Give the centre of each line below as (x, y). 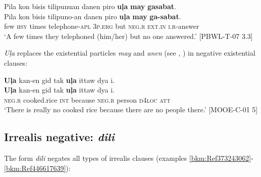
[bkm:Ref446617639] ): (37, 168)
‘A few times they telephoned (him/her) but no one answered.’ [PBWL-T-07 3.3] (128, 36)
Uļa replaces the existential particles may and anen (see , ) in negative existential (130, 53)
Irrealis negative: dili (59, 137)
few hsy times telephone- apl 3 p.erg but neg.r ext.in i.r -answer (102, 26)
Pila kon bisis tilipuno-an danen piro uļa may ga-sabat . (93, 16)
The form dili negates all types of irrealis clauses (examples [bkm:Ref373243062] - (129, 158)
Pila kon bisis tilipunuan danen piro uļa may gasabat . (90, 6)
